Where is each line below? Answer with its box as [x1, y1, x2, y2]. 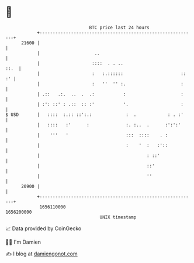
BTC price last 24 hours [89, 25, 150, 30]
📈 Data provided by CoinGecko [5, 225, 82, 232]
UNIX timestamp [99, 214, 137, 220]
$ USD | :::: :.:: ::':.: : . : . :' [5, 111, 183, 118]
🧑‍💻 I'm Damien [5, 238, 41, 245]
